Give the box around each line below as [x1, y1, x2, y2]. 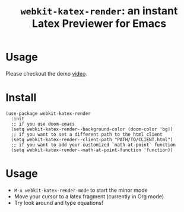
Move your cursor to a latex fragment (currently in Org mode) [14, 192, 164, 200]
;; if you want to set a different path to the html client [11, 131, 163, 138]
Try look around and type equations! [14, 199, 103, 206]
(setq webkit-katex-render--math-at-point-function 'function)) [11, 147, 173, 153]
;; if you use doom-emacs [11, 121, 75, 127]
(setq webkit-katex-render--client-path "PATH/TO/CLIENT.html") [11, 136, 173, 142]
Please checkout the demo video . [5, 70, 87, 77]
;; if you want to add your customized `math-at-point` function [11, 142, 176, 148]
